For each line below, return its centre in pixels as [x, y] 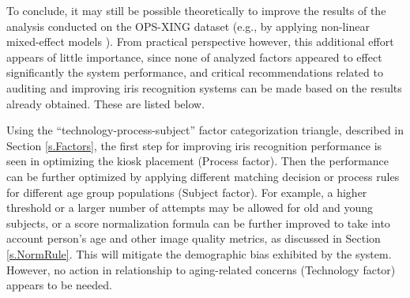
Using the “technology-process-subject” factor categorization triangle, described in [205, 130]
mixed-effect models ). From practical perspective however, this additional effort [200, 41]
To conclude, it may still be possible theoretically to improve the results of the [196, 10]
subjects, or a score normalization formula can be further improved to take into [198, 223]
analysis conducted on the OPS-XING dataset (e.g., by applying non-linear [188, 26]
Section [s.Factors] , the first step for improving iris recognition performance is [194, 145]
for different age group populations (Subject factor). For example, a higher [187, 192]
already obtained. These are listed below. [106, 103]
